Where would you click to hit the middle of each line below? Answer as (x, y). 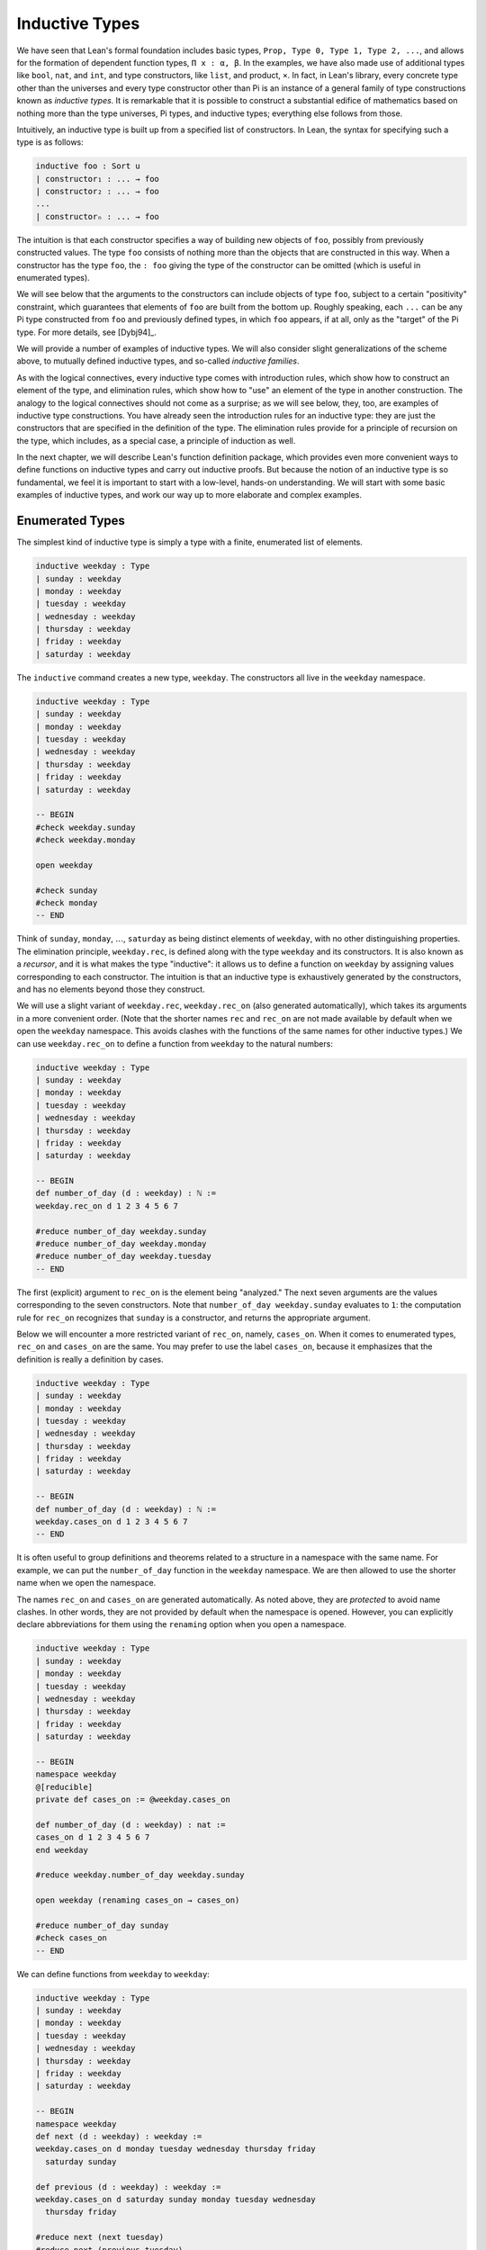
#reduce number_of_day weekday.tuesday (123, 1256)
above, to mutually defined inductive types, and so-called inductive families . (158, 361)
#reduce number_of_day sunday (102, 1925)
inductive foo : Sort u (88, 166)
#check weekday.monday (85, 840)
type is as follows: (50, 142)
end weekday (62, 1850)
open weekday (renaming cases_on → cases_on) (138, 1900)
